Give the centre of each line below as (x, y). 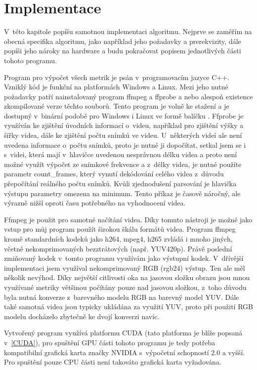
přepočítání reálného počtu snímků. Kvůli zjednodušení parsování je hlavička (120, 184)
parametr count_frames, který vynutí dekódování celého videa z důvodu (114, 174)
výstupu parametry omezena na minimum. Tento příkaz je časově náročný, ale (122, 193)
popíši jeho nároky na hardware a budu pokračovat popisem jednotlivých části (123, 51)
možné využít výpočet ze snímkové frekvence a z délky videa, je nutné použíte (123, 164)
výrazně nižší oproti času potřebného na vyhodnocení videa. (95, 203)
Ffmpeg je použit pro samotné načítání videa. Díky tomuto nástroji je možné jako (128, 219)
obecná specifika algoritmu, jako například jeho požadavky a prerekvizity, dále (123, 41)
